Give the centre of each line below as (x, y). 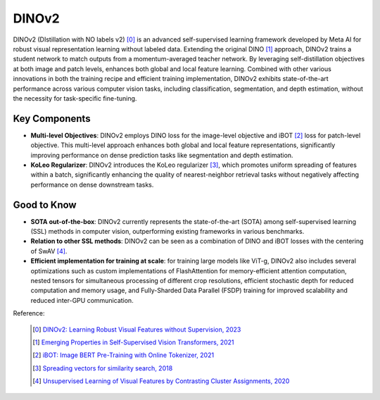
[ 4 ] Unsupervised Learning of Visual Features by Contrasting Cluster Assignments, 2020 (161, 381)
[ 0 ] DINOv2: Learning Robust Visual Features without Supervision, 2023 (137, 329)
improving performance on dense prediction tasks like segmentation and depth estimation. (162, 155)
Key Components (52, 119)
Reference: (29, 313)
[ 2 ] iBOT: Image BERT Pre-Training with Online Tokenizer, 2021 (123, 355)
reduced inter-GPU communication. (82, 300)
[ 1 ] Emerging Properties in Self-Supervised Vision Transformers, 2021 (134, 342)
